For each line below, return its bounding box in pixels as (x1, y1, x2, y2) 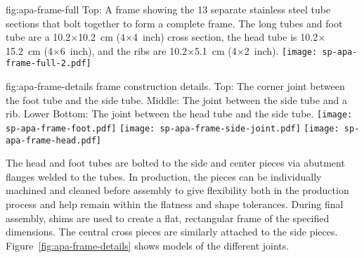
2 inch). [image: (244, 43, 318, 58)
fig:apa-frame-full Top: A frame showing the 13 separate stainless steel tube (6, 2, 331, 16)
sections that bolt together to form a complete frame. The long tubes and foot (6, 15, 343, 30)
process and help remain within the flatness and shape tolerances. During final (6, 197, 344, 212)
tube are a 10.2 (6, 30, 71, 44)
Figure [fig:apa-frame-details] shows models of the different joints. (6, 238, 290, 252)
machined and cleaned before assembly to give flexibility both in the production (6, 183, 349, 198)
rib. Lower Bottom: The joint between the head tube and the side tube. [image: (6, 106, 353, 121)
